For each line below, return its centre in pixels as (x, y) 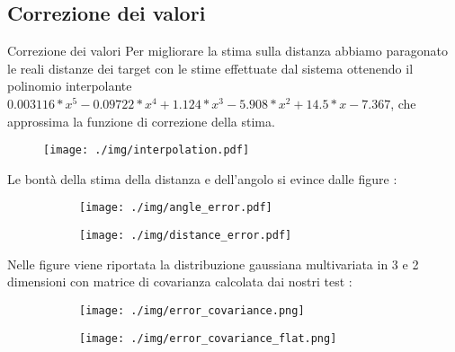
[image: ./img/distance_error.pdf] (186, 236)
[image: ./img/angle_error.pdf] (176, 208)
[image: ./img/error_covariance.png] (192, 310)
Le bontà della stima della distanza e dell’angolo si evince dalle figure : (202, 178)
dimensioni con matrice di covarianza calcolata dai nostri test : (180, 282)
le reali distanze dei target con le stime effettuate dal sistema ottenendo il (210, 68)
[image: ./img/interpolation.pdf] (147, 150)
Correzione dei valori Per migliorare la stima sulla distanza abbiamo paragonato (227, 51)
